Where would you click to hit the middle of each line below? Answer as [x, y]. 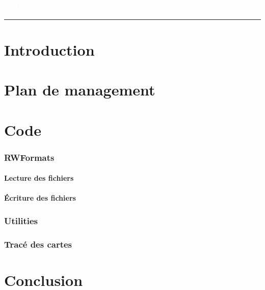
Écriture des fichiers [40, 198]
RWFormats [29, 157]
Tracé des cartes [38, 244]
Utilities [21, 220]
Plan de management [80, 90]
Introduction [49, 49]
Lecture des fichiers [39, 178]
